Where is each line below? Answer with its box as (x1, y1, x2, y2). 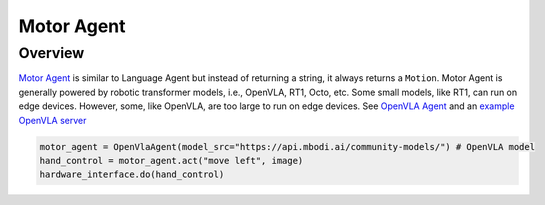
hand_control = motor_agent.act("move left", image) (39, 155, 304, 166)
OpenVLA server (18, 114, 87, 126)
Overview (18, 44, 85, 62)
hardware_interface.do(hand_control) (39, 169, 225, 180)
